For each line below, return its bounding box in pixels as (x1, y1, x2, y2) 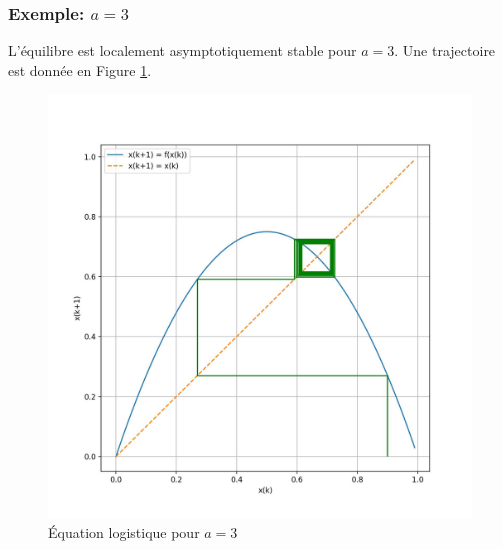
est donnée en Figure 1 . (8, 59, 152, 80)
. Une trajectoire (394, 40, 496, 61)
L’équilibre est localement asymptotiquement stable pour (8, 40, 357, 61)
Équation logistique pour (48, 522, 200, 542)
